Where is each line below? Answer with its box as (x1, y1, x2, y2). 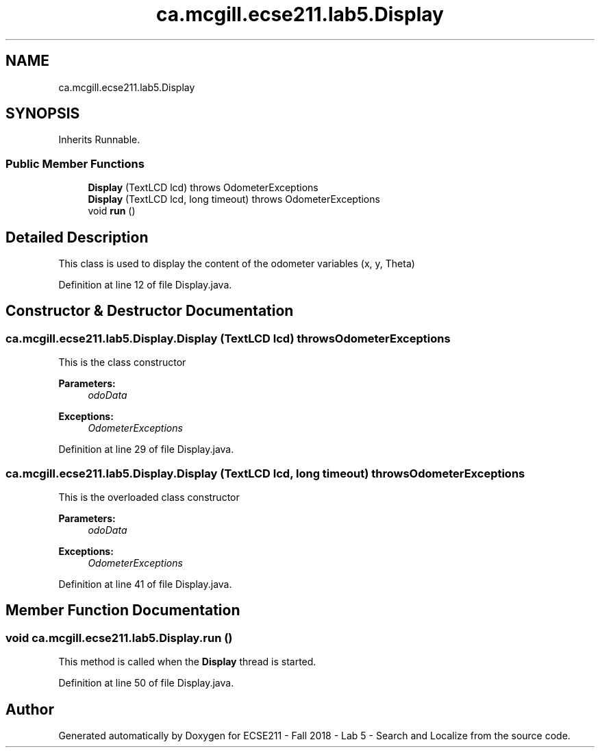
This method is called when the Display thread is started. (58, 656, 316, 668)
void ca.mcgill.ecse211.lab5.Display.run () (5, 630, 233, 645)
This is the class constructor (58, 356, 186, 369)
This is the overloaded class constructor (58, 491, 240, 503)
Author (5, 700, 54, 718)
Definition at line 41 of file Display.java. (58, 578, 232, 590)
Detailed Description (5, 228, 149, 246)
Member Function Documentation (5, 602, 240, 619)
